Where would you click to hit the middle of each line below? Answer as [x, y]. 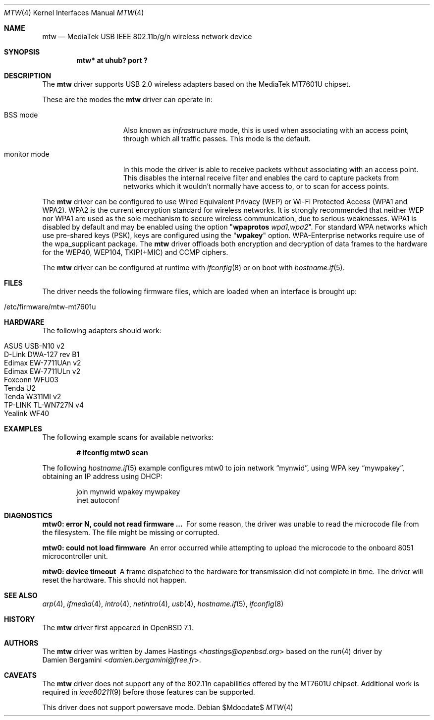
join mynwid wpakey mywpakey [128, 492]
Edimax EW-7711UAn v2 [43, 363]
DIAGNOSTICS [28, 515]
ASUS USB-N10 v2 [34, 346]
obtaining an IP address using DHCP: [102, 476]
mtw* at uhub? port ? [112, 60]
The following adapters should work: [102, 330]
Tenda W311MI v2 [33, 396]
